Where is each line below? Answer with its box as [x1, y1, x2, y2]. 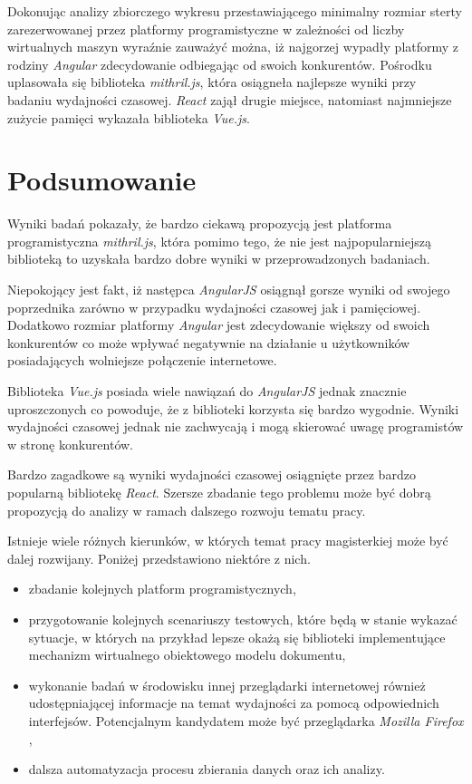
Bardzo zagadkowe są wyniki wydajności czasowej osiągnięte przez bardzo [7, 465, 416, 484]
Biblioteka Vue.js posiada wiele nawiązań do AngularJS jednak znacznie [7, 382, 407, 401]
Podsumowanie [7, 161, 197, 198]
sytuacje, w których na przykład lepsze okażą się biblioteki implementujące [28, 627, 446, 646]
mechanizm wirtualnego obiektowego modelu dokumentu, [28, 645, 346, 664]
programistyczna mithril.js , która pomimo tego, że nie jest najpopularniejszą [7, 231, 431, 250]
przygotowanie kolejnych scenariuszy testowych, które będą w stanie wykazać [28, 609, 458, 628]
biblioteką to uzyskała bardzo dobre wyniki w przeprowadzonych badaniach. [7, 249, 430, 268]
